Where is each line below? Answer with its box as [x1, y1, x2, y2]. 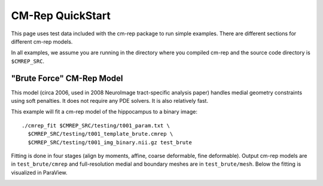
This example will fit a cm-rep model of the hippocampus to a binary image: [11, 108, 197, 115]
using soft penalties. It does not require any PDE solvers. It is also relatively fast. [11, 97, 209, 105]
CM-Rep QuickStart [11, 9, 111, 22]
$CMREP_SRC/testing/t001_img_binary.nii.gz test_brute [28, 139, 193, 146]
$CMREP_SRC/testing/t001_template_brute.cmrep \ [28, 130, 173, 138]
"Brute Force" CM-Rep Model [11, 73, 123, 83]
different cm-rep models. [11, 38, 73, 45]
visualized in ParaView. [11, 169, 68, 176]
